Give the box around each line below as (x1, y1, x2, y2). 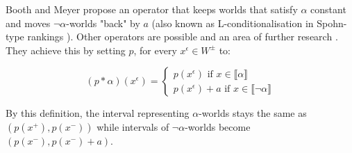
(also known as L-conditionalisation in (151, 15, 314, 30)
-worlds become (185, 119, 251, 134)
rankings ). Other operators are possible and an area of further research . (27, 29, 338, 44)
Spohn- (317, 15, 347, 30)
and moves (6, 15, 51, 30)
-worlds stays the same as (199, 106, 307, 120)
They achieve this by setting (6, 42, 126, 57)
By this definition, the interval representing (6, 106, 190, 120)
